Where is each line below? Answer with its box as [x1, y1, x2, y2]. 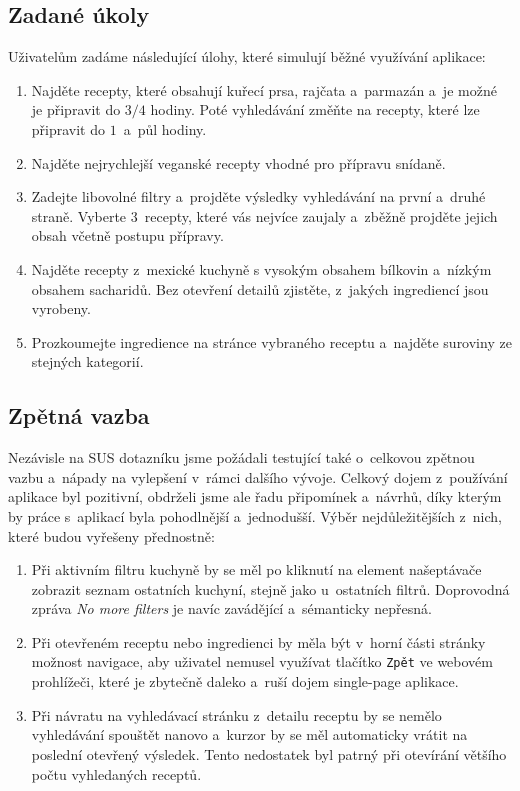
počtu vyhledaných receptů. [31, 763, 202, 784]
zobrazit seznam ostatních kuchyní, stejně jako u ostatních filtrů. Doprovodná [31, 578, 510, 599]
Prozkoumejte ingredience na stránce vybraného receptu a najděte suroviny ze [31, 331, 512, 352]
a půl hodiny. [123, 118, 207, 139]
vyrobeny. [31, 298, 91, 319]
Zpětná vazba [8, 400, 150, 431]
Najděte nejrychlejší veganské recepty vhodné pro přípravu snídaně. [31, 152, 446, 173]
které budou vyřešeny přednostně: [8, 525, 215, 546]
